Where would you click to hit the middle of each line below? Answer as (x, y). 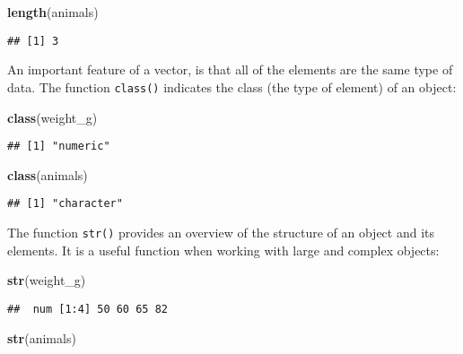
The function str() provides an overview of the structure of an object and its (221, 232)
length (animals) (53, 12)
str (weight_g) (47, 280)
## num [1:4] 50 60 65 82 (87, 309)
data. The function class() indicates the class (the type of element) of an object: (232, 86)
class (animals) (48, 174)
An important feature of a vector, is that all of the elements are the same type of (230, 69)
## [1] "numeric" (59, 147)
